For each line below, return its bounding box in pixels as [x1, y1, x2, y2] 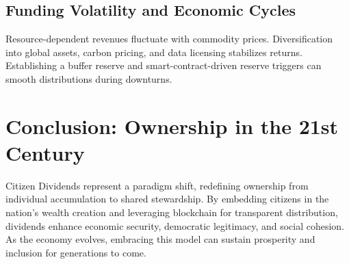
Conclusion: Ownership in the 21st [5, 111, 339, 140]
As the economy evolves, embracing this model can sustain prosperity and [5, 232, 315, 246]
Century [5, 138, 85, 166]
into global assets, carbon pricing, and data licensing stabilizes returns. [5, 44, 302, 59]
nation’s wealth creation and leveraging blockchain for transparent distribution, [5, 205, 338, 220]
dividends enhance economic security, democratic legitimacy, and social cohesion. [5, 218, 345, 233]
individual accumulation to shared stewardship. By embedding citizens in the [5, 192, 329, 206]
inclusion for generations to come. [5, 245, 146, 259]
